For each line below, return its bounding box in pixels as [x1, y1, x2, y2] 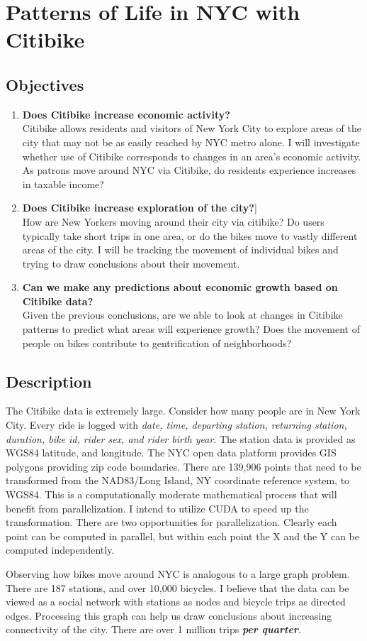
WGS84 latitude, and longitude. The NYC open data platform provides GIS [6, 445, 337, 460]
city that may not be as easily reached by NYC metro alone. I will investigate [22, 134, 360, 149]
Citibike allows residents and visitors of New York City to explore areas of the [22, 121, 361, 136]
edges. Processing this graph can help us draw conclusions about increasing [6, 608, 332, 623]
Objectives [6, 73, 84, 95]
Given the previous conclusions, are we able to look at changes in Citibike [22, 307, 343, 322]
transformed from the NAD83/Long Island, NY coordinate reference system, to [6, 473, 350, 488]
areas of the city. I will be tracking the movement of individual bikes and [22, 242, 339, 257]
